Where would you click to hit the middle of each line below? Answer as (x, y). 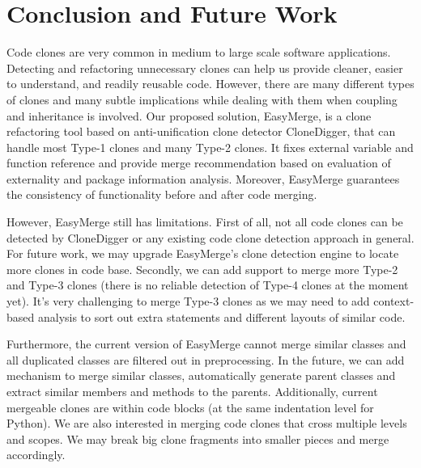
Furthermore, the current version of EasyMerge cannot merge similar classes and (206, 344)
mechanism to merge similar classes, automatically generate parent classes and (201, 375)
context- (394, 301)
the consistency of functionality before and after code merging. (162, 194)
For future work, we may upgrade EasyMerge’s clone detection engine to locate (203, 253)
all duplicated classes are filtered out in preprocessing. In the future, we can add (206, 359)
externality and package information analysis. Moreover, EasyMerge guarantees (203, 178)
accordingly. (36, 455)
